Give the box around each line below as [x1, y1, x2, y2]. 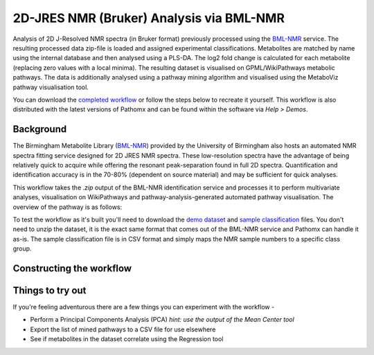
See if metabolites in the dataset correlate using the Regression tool [30, 335, 224, 343]
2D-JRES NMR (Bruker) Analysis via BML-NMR [12, 10, 285, 26]
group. [12, 244, 32, 253]
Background [12, 123, 67, 135]
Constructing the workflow [12, 262, 132, 274]
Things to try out [12, 284, 87, 296]
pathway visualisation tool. [12, 83, 89, 91]
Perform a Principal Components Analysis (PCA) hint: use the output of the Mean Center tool [30, 316, 294, 324]
